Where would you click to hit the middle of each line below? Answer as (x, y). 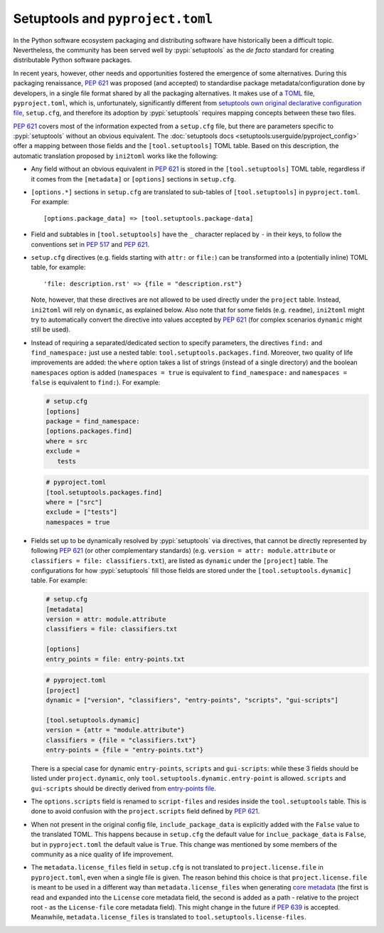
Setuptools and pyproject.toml (113, 19)
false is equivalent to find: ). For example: (96, 383)
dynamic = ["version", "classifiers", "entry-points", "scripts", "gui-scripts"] (192, 700)
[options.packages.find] (89, 431)
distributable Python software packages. (73, 60)
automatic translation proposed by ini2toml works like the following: (116, 156)
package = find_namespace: (93, 421)
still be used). (51, 330)
